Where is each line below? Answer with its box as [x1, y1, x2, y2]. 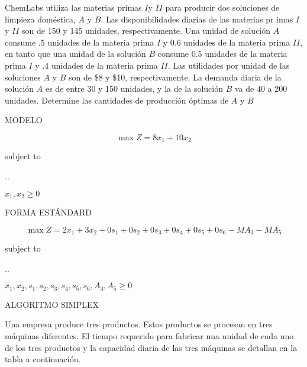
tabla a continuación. [5, 353, 81, 365]
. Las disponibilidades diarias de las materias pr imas [101, 12, 293, 25]
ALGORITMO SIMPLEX [5, 298, 99, 310]
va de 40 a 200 [234, 82, 287, 95]
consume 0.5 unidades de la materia [157, 47, 287, 60]
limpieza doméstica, [5, 12, 76, 25]
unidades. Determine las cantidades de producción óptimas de [5, 94, 229, 106]
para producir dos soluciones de [165, 1, 280, 13]
